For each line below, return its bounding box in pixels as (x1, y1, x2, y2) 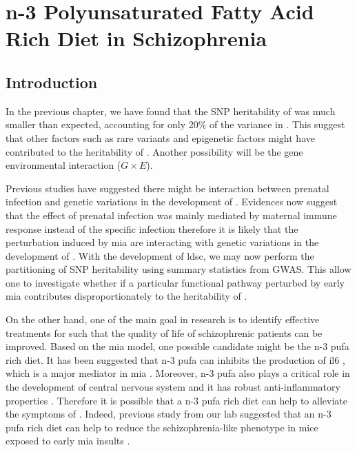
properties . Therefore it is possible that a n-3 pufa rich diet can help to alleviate (6, 393, 347, 407)
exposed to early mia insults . (6, 433, 130, 448)
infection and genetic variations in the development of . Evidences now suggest (6, 194, 338, 209)
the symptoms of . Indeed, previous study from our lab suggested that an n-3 (6, 407, 331, 421)
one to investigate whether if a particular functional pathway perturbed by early (6, 275, 345, 289)
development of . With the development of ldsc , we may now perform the (6, 248, 314, 263)
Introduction (6, 71, 98, 92)
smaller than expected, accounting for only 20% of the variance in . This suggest (6, 117, 345, 132)
